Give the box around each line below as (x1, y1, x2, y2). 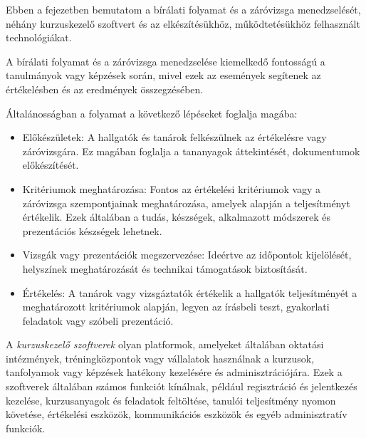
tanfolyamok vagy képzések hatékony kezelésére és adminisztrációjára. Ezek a (6, 365, 343, 380)
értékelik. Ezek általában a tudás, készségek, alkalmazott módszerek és (22, 209, 331, 224)
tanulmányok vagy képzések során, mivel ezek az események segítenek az (6, 68, 321, 83)
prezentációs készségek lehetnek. (22, 223, 162, 238)
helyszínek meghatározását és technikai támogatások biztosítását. (22, 261, 308, 276)
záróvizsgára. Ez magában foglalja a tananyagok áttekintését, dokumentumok (22, 143, 360, 158)
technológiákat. (6, 30, 72, 45)
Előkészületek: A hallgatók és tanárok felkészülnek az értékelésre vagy (22, 130, 327, 145)
